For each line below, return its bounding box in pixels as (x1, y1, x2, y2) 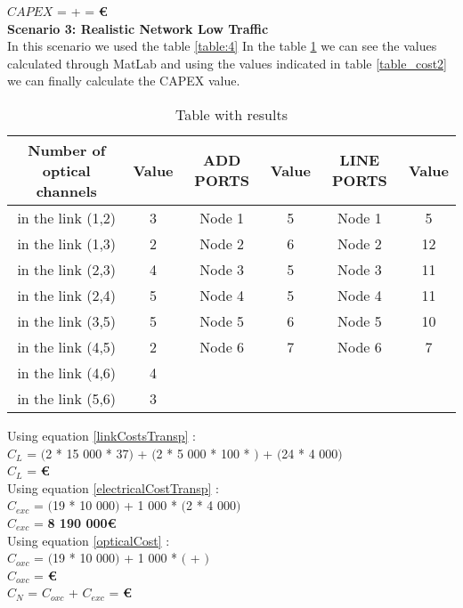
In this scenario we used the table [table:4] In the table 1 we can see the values (7, 36, 437, 55)
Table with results (175, 103, 288, 125)
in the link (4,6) (17, 361, 117, 383)
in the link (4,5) (17, 336, 117, 357)
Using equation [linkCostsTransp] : (7, 426, 196, 444)
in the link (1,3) (17, 232, 117, 254)
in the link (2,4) (17, 284, 117, 305)
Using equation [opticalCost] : (7, 531, 170, 549)
